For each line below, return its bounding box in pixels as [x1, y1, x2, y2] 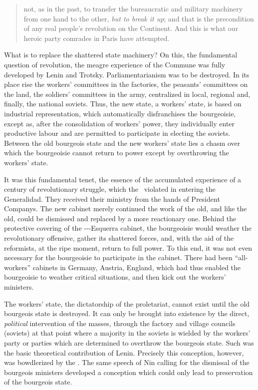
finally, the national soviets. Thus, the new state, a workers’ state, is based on [4, 98, 242, 109]
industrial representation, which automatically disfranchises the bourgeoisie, [4, 108, 236, 118]
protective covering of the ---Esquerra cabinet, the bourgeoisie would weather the [4, 223, 252, 233]
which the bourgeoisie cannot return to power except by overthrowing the [4, 147, 229, 158]
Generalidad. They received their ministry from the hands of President [4, 193, 220, 204]
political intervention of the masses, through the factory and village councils [4, 318, 236, 328]
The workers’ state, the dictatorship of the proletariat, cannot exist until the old [4, 298, 250, 309]
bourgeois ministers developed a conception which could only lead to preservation [4, 367, 253, 377]
